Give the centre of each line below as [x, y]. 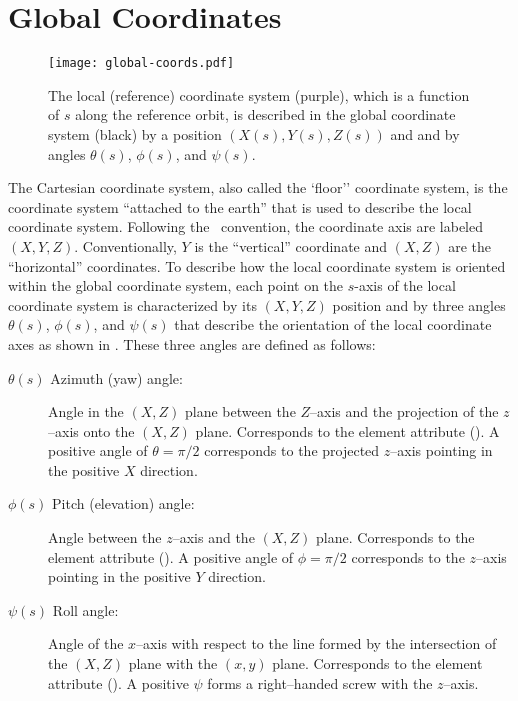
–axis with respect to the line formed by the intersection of [316, 643]
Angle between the [105, 537]
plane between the [240, 411]
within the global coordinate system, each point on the [176, 285]
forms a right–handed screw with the [320, 682]
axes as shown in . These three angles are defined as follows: [192, 343]
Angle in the [86, 411]
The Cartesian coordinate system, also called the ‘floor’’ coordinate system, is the [258, 187]
